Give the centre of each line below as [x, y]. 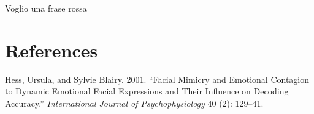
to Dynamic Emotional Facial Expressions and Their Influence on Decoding [147, 91]
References [52, 50]
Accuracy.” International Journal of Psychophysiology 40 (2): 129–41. [134, 103]
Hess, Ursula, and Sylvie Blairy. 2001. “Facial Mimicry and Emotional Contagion [157, 79]
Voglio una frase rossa [46, 8]
